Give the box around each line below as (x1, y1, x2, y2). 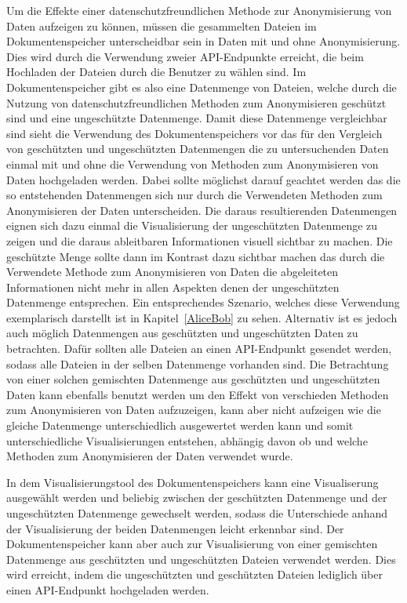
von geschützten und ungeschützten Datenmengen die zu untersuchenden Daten (6, 140, 389, 157)
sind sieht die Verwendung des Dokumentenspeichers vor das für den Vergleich (6, 125, 383, 141)
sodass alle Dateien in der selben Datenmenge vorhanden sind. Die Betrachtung (6, 355, 389, 372)
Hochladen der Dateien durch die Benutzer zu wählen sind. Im (6, 64, 307, 80)
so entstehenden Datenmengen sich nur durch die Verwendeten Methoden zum (6, 187, 383, 203)
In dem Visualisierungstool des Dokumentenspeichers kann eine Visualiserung (6, 474, 379, 490)
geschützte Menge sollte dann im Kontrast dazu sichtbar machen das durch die (6, 248, 385, 264)
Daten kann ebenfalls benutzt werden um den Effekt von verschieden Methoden (6, 386, 389, 402)
